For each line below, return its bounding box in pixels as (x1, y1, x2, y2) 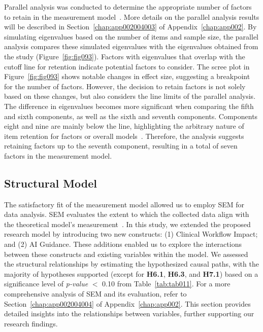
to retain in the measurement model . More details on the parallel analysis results (4, 11, 259, 22)
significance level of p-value (4, 278, 88, 289)
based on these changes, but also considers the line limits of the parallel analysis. (4, 91, 256, 101)
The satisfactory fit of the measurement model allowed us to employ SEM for (4, 199, 245, 209)
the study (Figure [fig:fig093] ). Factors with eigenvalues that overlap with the (4, 51, 245, 61)
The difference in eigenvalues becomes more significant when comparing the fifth (4, 100, 254, 111)
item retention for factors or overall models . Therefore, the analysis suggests (4, 130, 244, 141)
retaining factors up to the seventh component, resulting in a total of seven (4, 140, 238, 151)
